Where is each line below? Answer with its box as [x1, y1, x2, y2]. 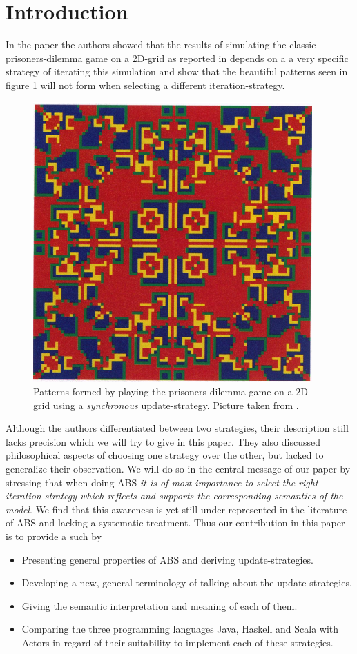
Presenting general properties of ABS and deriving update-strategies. [21, 552, 313, 566]
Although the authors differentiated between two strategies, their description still [6, 421, 349, 435]
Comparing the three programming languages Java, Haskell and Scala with [21, 622, 339, 636]
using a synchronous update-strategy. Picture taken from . [52, 397, 299, 412]
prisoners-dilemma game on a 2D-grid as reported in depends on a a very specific [6, 50, 349, 65]
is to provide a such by [6, 529, 102, 544]
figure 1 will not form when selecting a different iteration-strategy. [6, 77, 285, 92]
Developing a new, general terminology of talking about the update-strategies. [21, 575, 352, 590]
